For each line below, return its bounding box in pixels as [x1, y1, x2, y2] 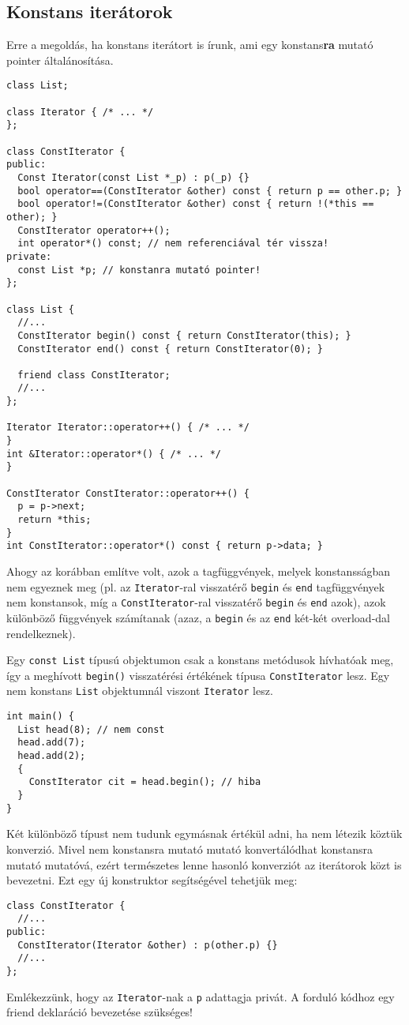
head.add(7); [17, 737, 86, 749]
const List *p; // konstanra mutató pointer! [17, 264, 261, 276]
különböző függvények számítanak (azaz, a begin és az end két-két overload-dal [6, 609, 390, 625]
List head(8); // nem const [17, 723, 165, 735]
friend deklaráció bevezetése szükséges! [6, 1004, 193, 1020]
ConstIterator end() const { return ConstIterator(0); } [17, 343, 323, 355]
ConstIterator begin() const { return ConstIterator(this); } [17, 329, 351, 341]
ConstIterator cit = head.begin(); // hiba [28, 776, 261, 788]
